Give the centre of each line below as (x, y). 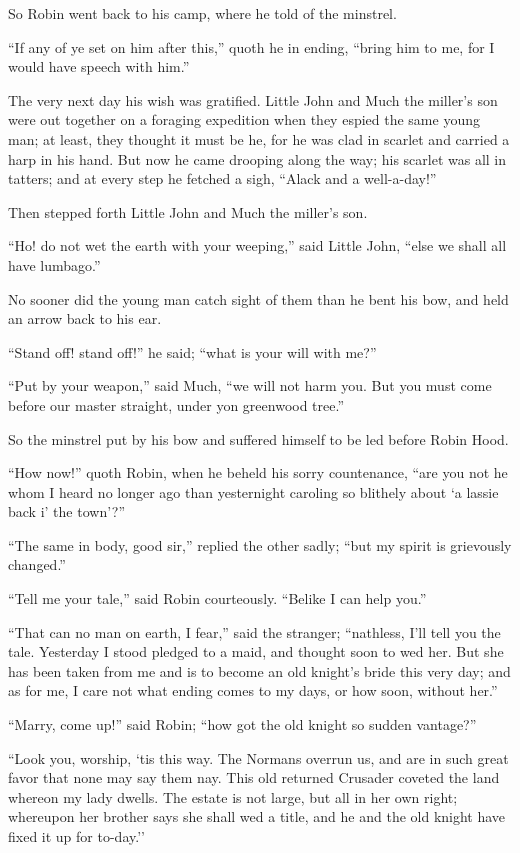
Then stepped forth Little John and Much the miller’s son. (188, 211)
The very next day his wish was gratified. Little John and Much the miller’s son (253, 99)
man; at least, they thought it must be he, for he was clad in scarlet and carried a (259, 138)
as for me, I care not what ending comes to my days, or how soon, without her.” (253, 690)
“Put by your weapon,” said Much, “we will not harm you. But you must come (250, 385)
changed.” (37, 564)
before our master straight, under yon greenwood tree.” (176, 404)
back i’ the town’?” (67, 511)
